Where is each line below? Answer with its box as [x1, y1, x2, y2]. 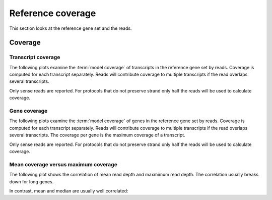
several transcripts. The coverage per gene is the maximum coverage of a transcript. [9, 132, 186, 138]
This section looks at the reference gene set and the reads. [9, 25, 132, 31]
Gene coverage [9, 108, 48, 115]
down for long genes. [9, 178, 54, 184]
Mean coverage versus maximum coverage [9, 161, 118, 168]
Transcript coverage [9, 54, 60, 61]
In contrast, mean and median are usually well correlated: [9, 187, 128, 194]
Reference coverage [9, 8, 96, 19]
